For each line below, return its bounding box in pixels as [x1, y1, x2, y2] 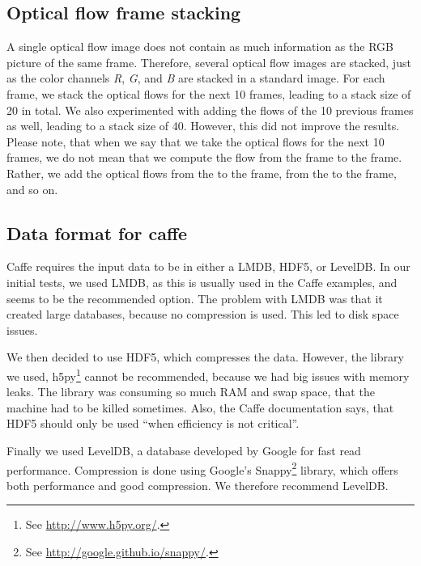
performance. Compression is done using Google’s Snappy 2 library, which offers [6, 458, 398, 478]
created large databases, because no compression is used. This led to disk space [6, 306, 399, 323]
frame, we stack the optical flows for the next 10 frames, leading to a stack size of [6, 85, 411, 102]
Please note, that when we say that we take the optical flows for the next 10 [6, 133, 385, 150]
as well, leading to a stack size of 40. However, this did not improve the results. [6, 117, 400, 134]
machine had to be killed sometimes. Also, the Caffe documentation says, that [6, 399, 394, 416]
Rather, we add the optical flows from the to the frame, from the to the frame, [6, 164, 397, 181]
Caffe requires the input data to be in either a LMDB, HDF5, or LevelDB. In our [6, 258, 410, 275]
